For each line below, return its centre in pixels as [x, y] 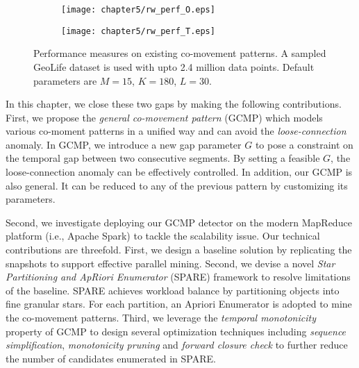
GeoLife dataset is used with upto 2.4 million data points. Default [174, 66]
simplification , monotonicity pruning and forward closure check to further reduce [177, 345]
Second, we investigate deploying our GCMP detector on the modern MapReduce [179, 222]
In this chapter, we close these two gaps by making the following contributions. [174, 104]
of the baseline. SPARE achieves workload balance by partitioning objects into [173, 290]
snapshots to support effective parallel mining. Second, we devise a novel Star [170, 263]
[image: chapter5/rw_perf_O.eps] [138, 10]
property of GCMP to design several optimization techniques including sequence [176, 331]
